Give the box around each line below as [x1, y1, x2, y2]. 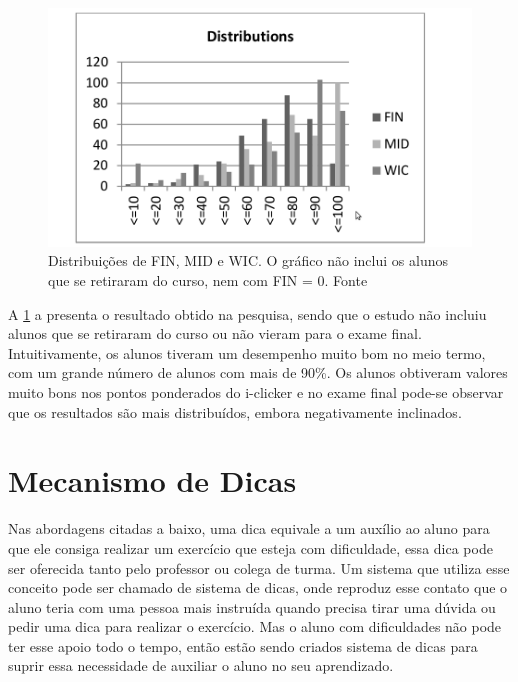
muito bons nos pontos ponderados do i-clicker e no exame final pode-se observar [8, 382, 504, 402]
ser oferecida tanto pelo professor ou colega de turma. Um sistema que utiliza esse [8, 557, 510, 578]
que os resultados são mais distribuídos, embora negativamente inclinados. [8, 401, 462, 422]
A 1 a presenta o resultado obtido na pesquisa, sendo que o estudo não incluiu [8, 303, 487, 324]
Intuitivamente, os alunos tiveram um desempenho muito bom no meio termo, [8, 342, 486, 363]
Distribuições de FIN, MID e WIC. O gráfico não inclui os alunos [48, 250, 448, 271]
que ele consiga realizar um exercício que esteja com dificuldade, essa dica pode [8, 537, 493, 558]
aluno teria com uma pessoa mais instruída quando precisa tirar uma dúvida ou [8, 596, 496, 617]
